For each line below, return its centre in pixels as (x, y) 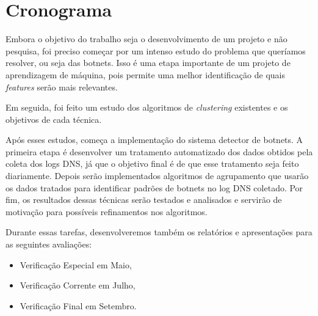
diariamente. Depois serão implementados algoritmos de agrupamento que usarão (157, 176)
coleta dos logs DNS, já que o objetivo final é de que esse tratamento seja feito (152, 164)
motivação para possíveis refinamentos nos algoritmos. (107, 211)
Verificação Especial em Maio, (76, 264)
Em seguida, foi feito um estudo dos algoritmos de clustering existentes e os (147, 107)
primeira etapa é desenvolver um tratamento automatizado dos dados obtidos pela (159, 151)
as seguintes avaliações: (49, 244)
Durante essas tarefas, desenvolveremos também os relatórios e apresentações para (159, 232)
